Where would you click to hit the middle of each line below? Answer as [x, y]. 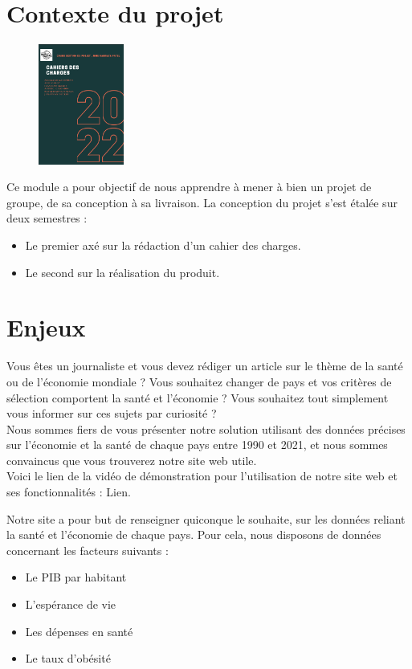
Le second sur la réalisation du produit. [122, 272]
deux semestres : [47, 218]
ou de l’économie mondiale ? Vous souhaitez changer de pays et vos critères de [199, 381]
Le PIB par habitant [76, 577]
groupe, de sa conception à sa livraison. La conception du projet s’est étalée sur [202, 202]
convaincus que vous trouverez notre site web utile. [132, 460]
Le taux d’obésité [68, 658]
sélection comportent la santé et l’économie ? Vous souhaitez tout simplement [198, 397]
